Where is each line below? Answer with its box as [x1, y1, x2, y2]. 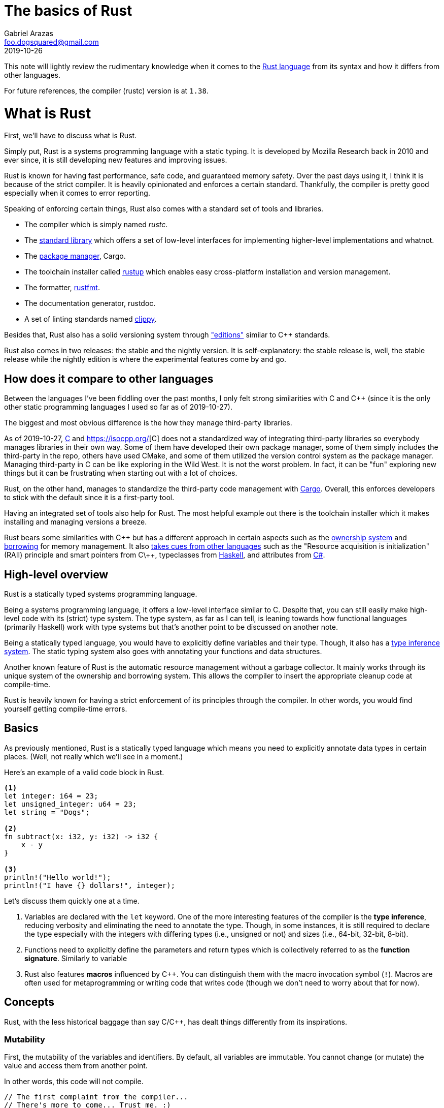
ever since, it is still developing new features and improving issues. [4, 156, 227, 165]
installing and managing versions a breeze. [4, 517, 147, 527]
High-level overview [4, 568, 109, 581]
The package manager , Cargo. [24, 252, 126, 261]
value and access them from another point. [4, 1061, 148, 1070]
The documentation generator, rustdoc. [24, 299, 156, 308]
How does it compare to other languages [4, 372, 214, 385]
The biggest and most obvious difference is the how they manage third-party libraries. [4, 418, 292, 427]
